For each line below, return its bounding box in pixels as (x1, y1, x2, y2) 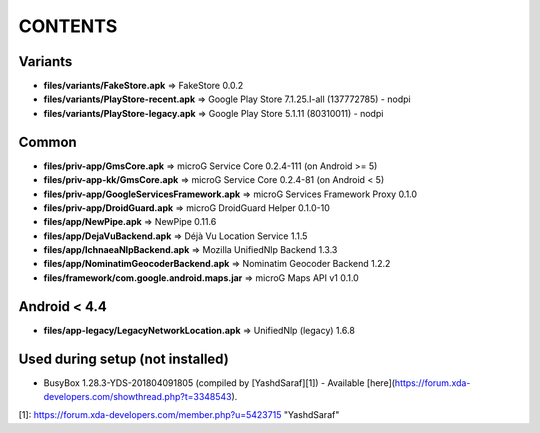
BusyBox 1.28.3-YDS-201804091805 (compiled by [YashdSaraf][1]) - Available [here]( (43, 376, 395, 389)
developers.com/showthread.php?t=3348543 (43, 391, 232, 403)
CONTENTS (18, 15, 118, 37)
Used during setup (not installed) (18, 350, 229, 367)
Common (18, 133, 77, 150)
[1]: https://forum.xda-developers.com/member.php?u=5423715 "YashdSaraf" (18, 409, 340, 421)
